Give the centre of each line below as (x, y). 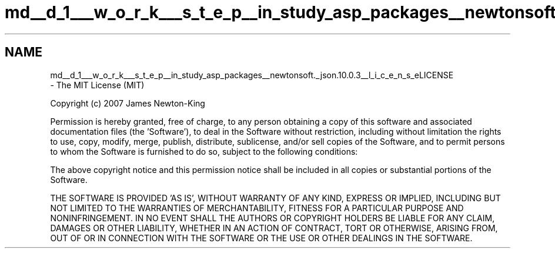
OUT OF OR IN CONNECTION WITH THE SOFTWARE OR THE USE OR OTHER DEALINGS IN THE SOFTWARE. (261, 238)
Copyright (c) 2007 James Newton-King (128, 103)
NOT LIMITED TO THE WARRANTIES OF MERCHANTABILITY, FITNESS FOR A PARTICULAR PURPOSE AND (257, 208)
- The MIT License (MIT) (97, 85)
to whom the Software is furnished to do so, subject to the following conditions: (204, 151)
